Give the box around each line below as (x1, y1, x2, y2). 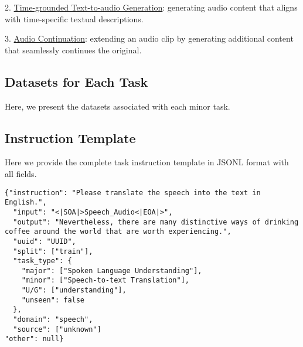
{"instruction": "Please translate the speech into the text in (5, 188, 261, 197)
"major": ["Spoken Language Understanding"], (21, 266, 202, 275)
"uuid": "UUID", (13, 237, 76, 246)
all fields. (5, 167, 37, 179)
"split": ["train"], (13, 247, 93, 256)
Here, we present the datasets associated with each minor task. (5, 100, 230, 112)
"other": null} (5, 335, 64, 343)
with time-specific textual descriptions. (5, 12, 144, 25)
